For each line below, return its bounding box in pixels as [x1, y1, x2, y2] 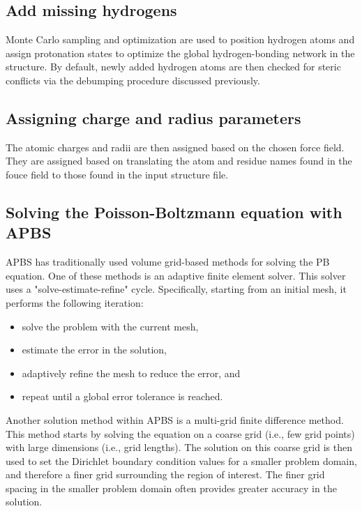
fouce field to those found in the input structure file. [6, 167, 229, 181]
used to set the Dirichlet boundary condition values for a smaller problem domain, [6, 453, 357, 468]
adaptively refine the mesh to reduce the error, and [22, 365, 241, 380]
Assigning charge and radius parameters [6, 107, 301, 128]
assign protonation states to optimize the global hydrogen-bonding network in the [6, 45, 355, 60]
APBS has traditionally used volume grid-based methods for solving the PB [6, 254, 330, 269]
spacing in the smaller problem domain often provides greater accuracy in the [6, 480, 337, 495]
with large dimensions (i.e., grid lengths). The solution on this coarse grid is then [6, 440, 352, 455]
